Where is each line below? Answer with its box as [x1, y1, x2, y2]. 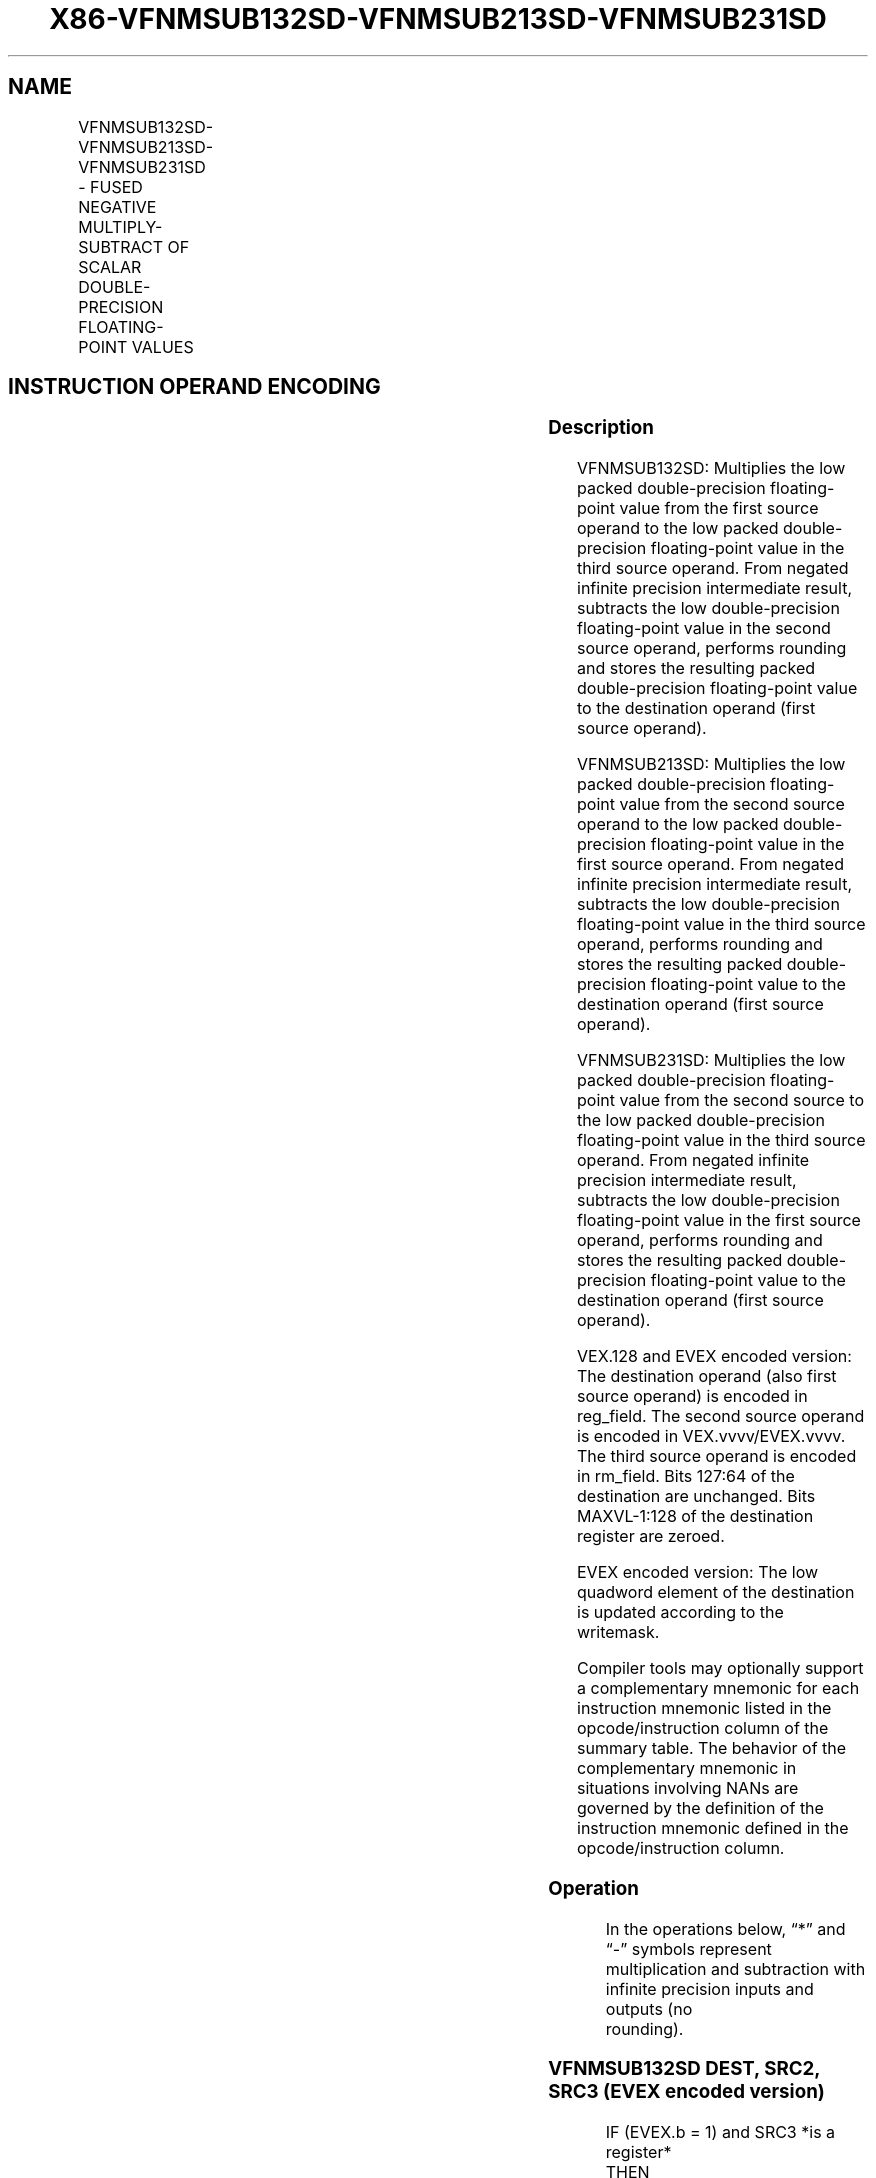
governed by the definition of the [577, 1798, 824, 1819]
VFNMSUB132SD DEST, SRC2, [548, 2057, 821, 2081]
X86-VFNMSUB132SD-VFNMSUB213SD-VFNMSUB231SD [49, 2, 827, 36]
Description [548, 416, 654, 440]
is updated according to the [577, 1602, 784, 1623]
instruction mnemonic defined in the [577, 1818, 849, 1839]
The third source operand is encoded [577, 1446, 857, 1467]
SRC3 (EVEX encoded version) [548, 2080, 825, 2104]
